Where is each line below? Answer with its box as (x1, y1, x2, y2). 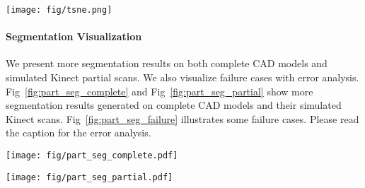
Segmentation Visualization (6, 29, 142, 44)
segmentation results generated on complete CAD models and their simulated (6, 98, 342, 112)
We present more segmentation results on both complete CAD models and (6, 56, 328, 71)
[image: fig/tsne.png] (6, 5, 112, 15)
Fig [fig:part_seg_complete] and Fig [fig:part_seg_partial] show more (6, 83, 313, 98)
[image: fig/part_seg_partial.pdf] (6, 172, 173, 182)
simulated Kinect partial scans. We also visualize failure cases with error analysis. (6, 70, 359, 85)
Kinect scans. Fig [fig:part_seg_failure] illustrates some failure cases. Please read (6, 111, 359, 126)
